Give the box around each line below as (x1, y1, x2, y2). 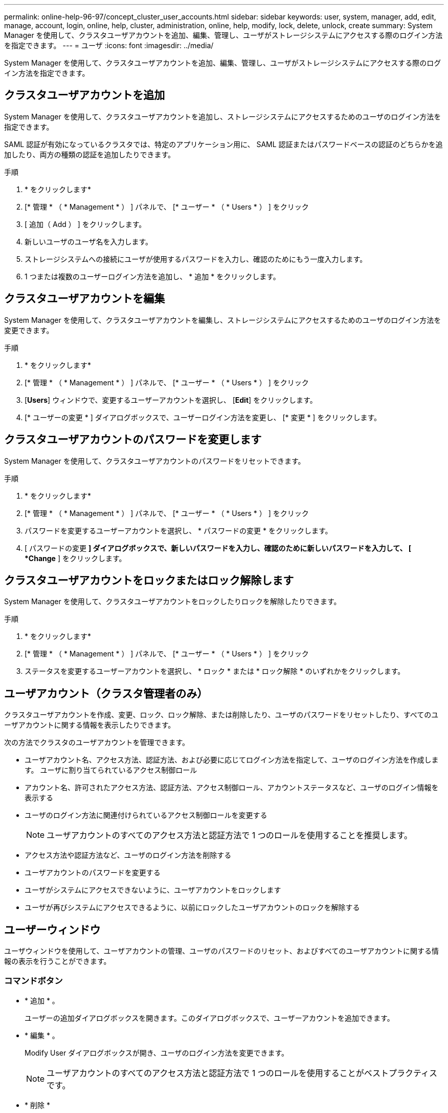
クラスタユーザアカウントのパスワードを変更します (4, 433, 262, 446)
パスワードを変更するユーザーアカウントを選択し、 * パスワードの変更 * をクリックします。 (25, 526, 332, 535)
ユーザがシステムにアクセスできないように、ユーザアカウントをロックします (25, 885, 281, 895)
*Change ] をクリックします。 (25, 553, 126, 563)
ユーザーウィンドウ (4, 923, 101, 936)
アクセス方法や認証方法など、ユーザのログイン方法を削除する (25, 851, 232, 860)
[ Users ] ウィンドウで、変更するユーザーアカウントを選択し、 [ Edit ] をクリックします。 (25, 395, 317, 404)
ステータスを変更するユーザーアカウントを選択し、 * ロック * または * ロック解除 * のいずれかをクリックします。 (25, 667, 405, 676)
